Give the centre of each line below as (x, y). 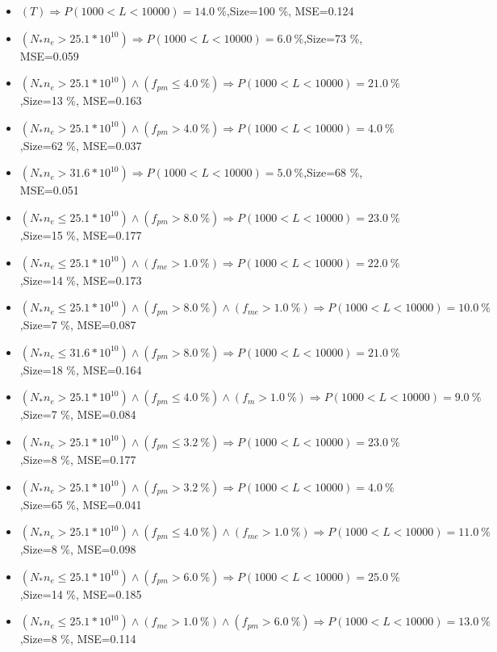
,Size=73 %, (333, 38)
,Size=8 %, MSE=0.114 (78, 639)
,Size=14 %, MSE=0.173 (81, 280)
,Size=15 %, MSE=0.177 (81, 234)
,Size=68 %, (333, 172)
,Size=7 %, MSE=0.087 (78, 325)
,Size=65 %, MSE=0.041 (81, 504)
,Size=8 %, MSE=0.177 (78, 459)
